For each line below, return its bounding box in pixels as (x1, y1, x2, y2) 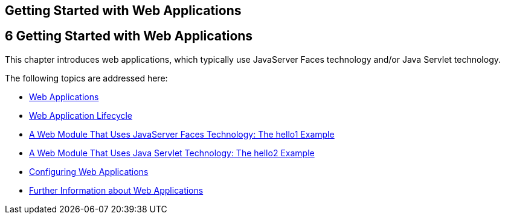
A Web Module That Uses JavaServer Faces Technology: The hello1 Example (29, 129, 335, 139)
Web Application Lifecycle (29, 110, 133, 121)
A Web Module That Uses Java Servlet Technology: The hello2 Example (29, 147, 315, 158)
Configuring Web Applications (29, 166, 149, 177)
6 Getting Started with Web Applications (5, 28, 253, 44)
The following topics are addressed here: (5, 72, 168, 83)
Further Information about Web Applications (29, 185, 204, 195)
